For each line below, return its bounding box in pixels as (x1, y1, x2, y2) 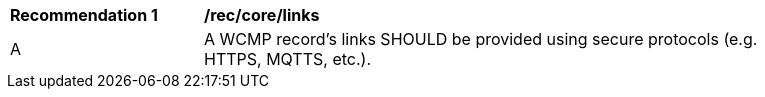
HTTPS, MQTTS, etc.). (204, 49, 371, 69)
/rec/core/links (204, 5, 320, 25)
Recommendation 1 (10, 5, 158, 25)
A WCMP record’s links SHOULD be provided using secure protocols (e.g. (204, 29, 758, 49)
